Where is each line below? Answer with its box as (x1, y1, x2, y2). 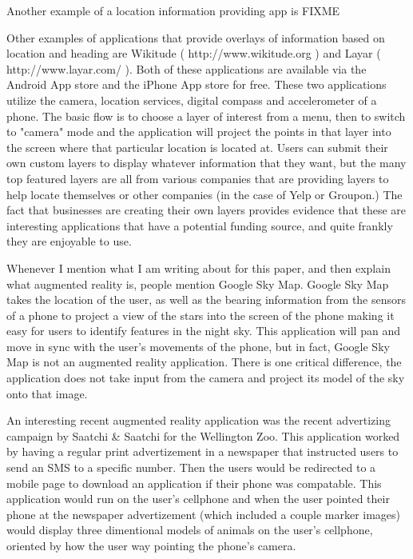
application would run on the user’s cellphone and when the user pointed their (6, 490, 390, 507)
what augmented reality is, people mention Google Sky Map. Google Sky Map (6, 275, 389, 292)
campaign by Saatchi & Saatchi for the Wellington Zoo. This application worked (6, 427, 400, 444)
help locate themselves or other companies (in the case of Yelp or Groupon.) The (6, 186, 403, 202)
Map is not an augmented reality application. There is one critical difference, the (6, 353, 402, 370)
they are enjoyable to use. (6, 233, 132, 250)
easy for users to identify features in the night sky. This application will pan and (6, 322, 400, 339)
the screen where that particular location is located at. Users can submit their (6, 138, 388, 155)
